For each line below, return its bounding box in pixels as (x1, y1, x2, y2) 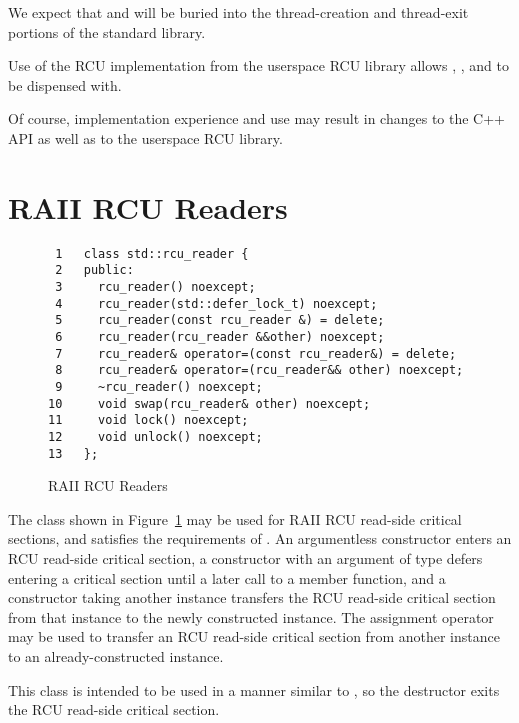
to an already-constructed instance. (8, 645, 224, 666)
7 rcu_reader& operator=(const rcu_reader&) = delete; (55, 346, 457, 361)
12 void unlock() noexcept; (48, 429, 263, 444)
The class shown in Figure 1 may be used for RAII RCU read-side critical (8, 508, 462, 529)
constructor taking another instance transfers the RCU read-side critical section (8, 587, 496, 608)
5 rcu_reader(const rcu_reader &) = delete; (55, 313, 385, 328)
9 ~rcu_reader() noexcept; (55, 379, 263, 394)
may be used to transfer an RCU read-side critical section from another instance (8, 626, 500, 647)
